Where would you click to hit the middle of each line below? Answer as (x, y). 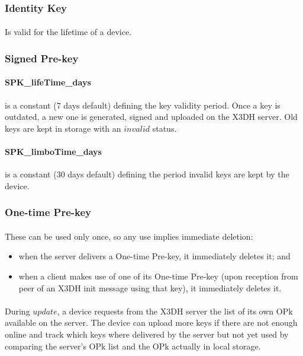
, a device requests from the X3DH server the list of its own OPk (175, 311)
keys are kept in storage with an (63, 128)
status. (165, 128)
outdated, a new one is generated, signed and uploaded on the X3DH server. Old (151, 117)
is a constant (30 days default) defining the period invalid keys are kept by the (147, 174)
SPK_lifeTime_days (48, 82)
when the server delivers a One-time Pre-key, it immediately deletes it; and (154, 256)
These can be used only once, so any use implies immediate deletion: (129, 236)
